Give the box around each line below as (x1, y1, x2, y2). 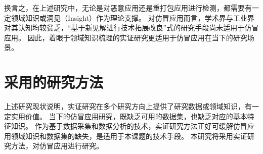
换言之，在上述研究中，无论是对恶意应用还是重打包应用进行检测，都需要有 (4, 3, 252, 13)
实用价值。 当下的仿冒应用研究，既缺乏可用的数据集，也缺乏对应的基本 (11, 111, 247, 121)
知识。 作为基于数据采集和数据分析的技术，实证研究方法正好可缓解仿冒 (11, 121, 247, 131)
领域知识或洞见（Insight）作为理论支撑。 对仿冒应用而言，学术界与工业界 (11, 12, 254, 23)
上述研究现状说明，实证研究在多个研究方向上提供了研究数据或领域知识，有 (4, 101, 252, 112)
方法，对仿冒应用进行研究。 (11, 140, 103, 151)
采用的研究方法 (4, 72, 104, 92)
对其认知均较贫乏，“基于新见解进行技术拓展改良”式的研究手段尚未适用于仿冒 (4, 22, 259, 33)
